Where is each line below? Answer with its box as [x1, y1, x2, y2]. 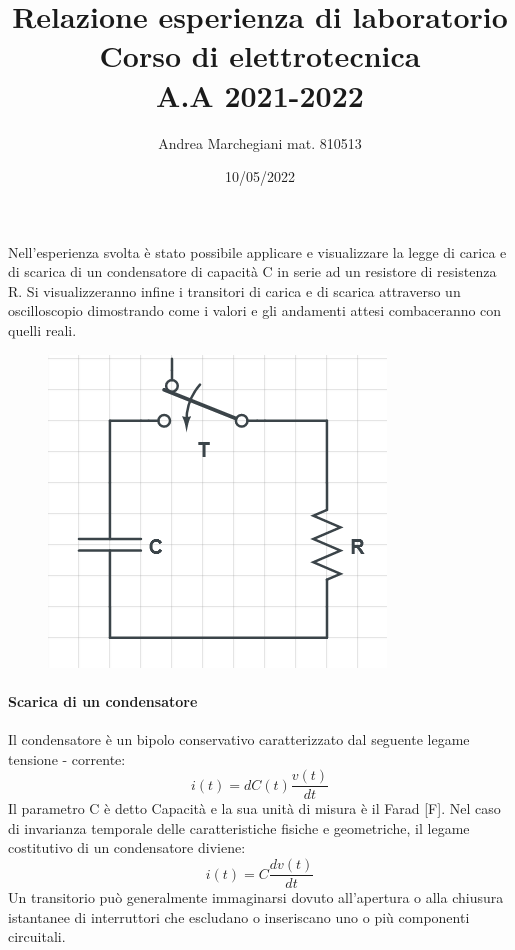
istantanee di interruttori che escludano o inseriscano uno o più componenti [8, 906, 470, 927]
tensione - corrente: [8, 748, 126, 769]
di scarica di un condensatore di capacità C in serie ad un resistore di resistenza [8, 261, 497, 282]
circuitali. [8, 926, 66, 947]
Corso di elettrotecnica [99, 35, 421, 76]
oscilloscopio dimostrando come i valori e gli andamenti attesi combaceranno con [8, 300, 502, 321]
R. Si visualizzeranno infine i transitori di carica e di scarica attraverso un [8, 280, 461, 301]
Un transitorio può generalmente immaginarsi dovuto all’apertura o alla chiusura [8, 887, 504, 908]
